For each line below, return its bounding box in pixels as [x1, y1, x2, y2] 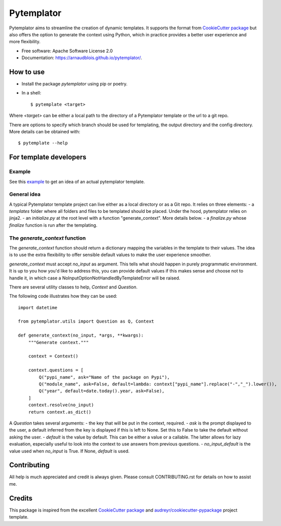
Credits [9, 494, 33, 502]
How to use [9, 68, 45, 76]
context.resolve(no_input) [28, 402, 94, 408]
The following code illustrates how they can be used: [9, 293, 118, 299]
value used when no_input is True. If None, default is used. [9, 448, 130, 454]
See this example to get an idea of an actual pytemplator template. [9, 178, 145, 184]
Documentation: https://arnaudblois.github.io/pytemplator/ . [21, 55, 142, 61]
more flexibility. [9, 39, 41, 45]
